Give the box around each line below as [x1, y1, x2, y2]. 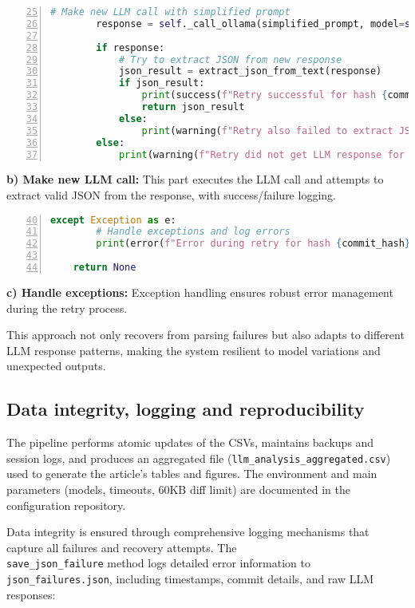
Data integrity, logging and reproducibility [6, 397, 365, 421]
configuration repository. [6, 496, 126, 513]
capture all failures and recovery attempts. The [6, 539, 237, 555]
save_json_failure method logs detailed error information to [6, 555, 310, 571]
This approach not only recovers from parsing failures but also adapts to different [6, 326, 405, 343]
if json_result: [118, 77, 205, 89]
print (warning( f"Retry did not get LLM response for [118, 148, 405, 160]
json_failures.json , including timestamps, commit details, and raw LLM [6, 570, 374, 586]
